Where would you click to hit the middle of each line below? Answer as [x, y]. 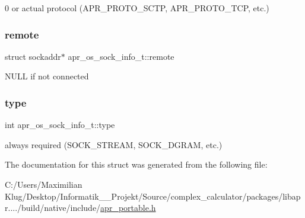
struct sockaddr [33, 56]
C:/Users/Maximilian [44, 184]
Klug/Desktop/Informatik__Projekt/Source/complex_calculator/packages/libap [153, 196]
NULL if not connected [47, 76]
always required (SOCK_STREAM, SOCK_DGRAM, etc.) [114, 144]
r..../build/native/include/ [53, 208]
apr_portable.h [128, 208]
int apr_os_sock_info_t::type [60, 125]
